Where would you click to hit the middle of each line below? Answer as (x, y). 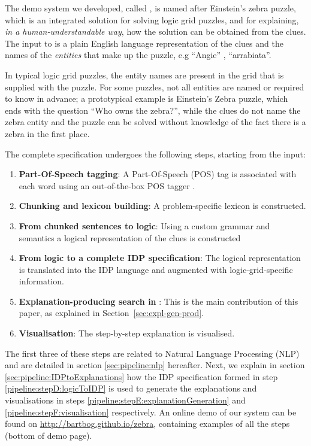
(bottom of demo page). (49, 435)
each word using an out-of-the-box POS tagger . (107, 185)
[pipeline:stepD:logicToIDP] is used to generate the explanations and (131, 388)
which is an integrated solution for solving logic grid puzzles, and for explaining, (152, 19)
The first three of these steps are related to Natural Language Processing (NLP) (152, 353)
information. (41, 281)
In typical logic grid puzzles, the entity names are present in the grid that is (144, 75)
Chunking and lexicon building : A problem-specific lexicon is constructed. (162, 206)
